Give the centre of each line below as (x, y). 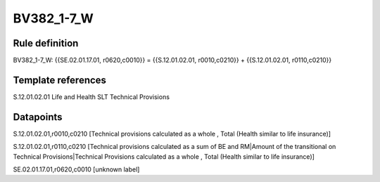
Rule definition (46, 43)
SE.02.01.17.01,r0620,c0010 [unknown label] (76, 169)
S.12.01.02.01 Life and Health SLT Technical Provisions (91, 97)
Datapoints (38, 117)
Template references (60, 80)
